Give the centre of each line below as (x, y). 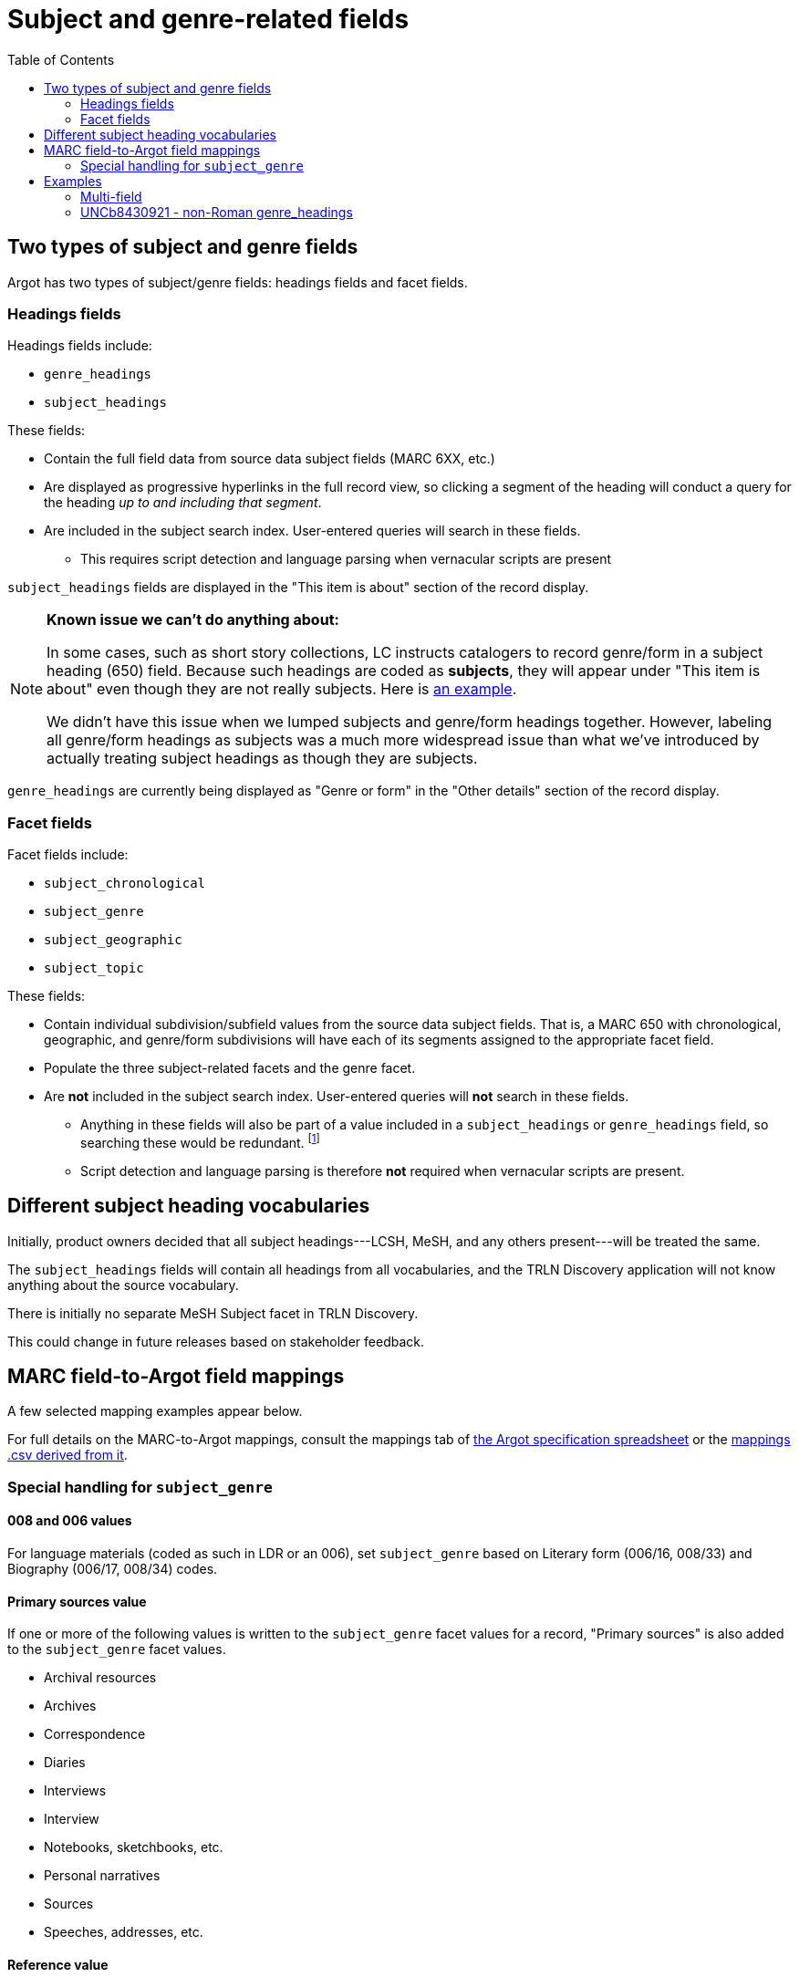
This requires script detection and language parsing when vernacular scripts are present (346, 559)
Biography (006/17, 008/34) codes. (113, 1569)
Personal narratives (102, 1876)
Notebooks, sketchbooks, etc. (134, 1847)
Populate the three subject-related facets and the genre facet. (230, 1068)
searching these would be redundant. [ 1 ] (200, 1141)
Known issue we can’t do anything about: (193, 620)
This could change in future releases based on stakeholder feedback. (216, 1341)
